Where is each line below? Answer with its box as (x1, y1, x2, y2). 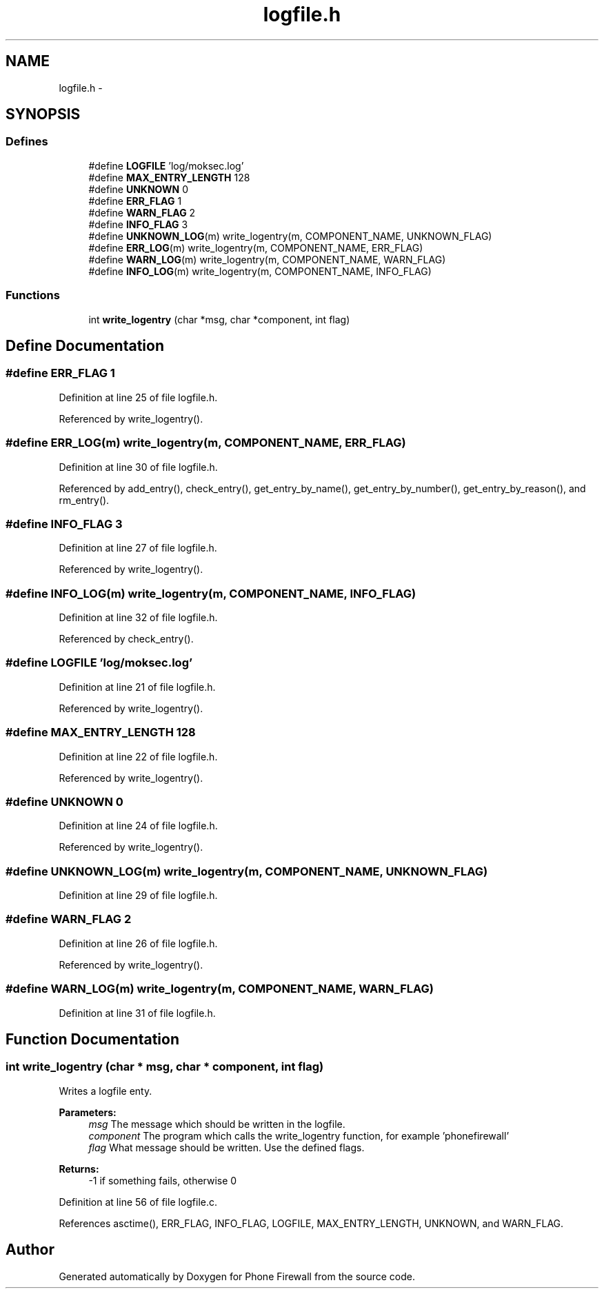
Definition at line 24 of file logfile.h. (59, 820, 218, 832)
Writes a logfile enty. (59, 1084, 152, 1097)
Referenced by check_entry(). (59, 633, 194, 645)
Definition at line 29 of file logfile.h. (59, 889, 218, 902)
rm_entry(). (59, 494, 110, 506)
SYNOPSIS (6, 105, 81, 123)
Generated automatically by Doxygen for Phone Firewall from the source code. (59, 1270, 416, 1282)
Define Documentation (6, 336, 164, 354)
